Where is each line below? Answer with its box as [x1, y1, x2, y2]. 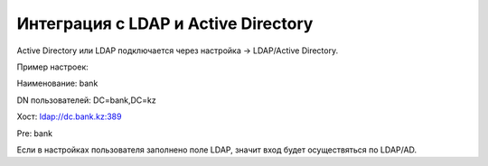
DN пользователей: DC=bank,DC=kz [16, 95, 157, 106]
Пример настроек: [16, 61, 89, 72]
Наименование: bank [16, 78, 99, 89]
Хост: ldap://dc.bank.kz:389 [16, 111, 122, 122]
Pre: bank [16, 127, 53, 139]
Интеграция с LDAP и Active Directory [16, 14, 314, 33]
